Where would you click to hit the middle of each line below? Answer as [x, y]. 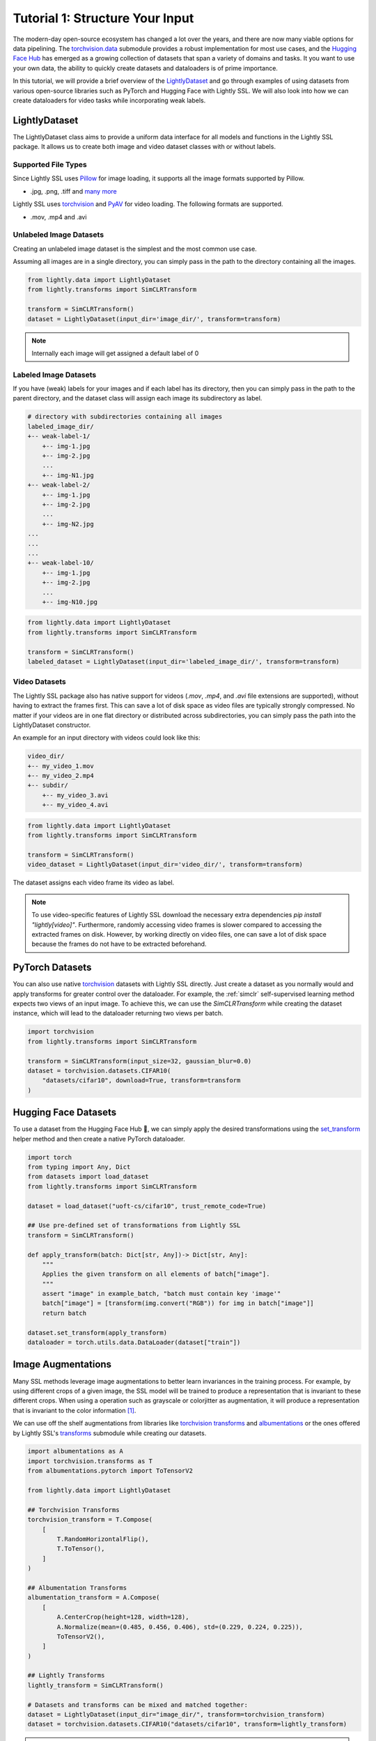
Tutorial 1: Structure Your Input [103, 18]
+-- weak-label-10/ [61, 563]
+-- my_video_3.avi [76, 795]
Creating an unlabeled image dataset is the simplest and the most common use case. [135, 249]
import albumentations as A [75, 1451]
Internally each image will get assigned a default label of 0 [115, 353]
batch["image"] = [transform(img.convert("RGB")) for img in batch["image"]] [178, 1303]
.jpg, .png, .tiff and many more [74, 191]
